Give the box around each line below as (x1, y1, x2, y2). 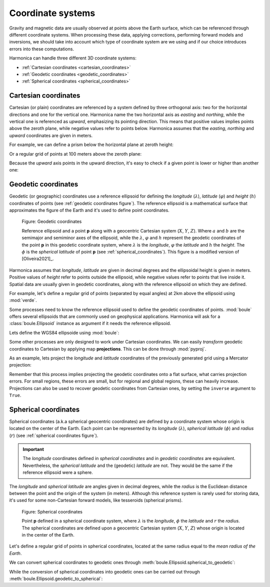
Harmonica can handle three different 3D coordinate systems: (9, 55, 137, 61)
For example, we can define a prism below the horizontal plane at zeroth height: (9, 141, 173, 147)
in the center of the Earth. (21, 531, 74, 537)
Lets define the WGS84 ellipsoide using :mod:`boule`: (9, 329, 119, 335)
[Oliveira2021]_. (21, 255, 54, 262)
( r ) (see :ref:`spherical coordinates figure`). (9, 432, 98, 438)
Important (22, 446, 44, 452)
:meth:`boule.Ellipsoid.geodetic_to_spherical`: (9, 575, 103, 581)
